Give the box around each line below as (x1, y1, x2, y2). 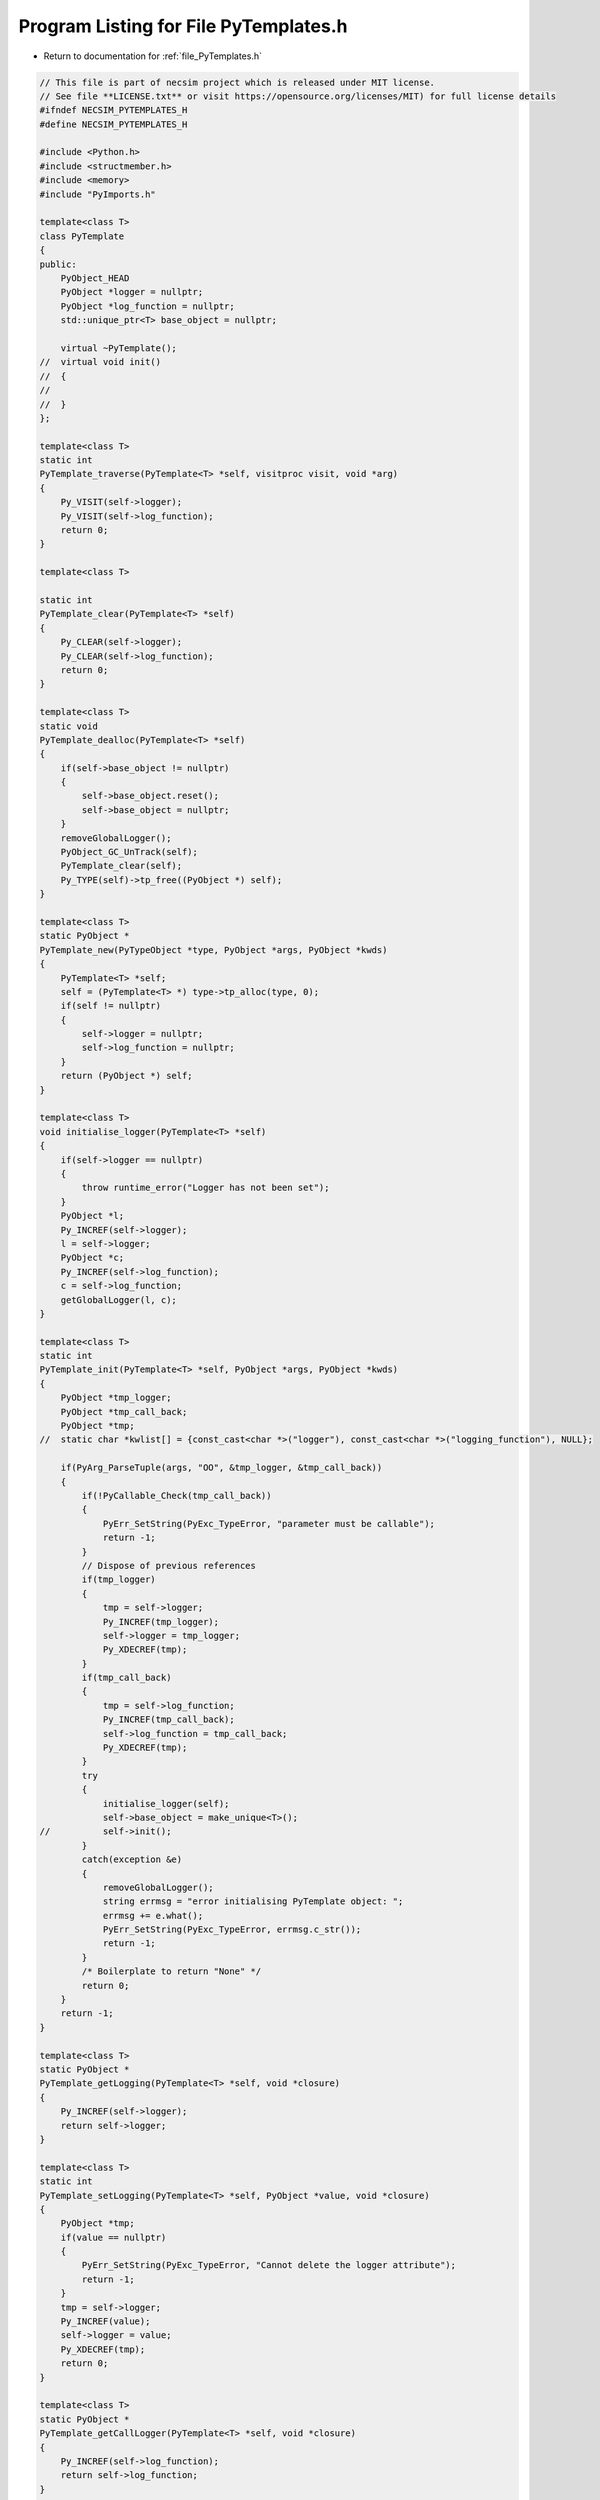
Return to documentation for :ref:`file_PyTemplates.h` (43, 50, 263, 62)
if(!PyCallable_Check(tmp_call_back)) (81, 1490, 272, 1501)
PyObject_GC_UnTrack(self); (60, 846, 199, 858)
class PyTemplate (39, 230, 125, 242)
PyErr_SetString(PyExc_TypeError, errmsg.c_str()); (102, 1924, 362, 1935)
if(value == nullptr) (60, 2231, 167, 2243)
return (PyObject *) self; (60, 1070, 194, 1082)
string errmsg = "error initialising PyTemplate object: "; (102, 1896, 404, 1907)
